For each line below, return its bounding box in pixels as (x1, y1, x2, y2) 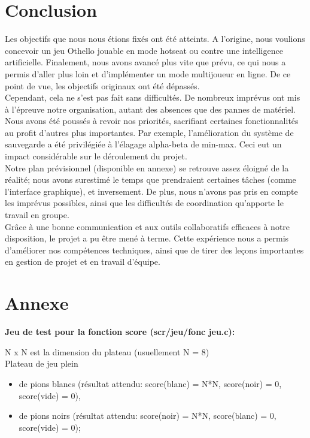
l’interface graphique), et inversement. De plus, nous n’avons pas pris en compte (5, 185, 298, 197)
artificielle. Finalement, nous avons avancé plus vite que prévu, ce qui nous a (5, 56, 286, 68)
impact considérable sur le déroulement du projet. (5, 150, 187, 162)
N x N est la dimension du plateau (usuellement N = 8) (5, 345, 209, 358)
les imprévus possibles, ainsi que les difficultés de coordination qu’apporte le (5, 197, 284, 209)
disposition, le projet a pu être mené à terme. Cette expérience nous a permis (5, 232, 289, 244)
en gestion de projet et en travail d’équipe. (5, 255, 160, 268)
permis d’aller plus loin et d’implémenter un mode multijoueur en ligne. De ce (5, 67, 291, 80)
